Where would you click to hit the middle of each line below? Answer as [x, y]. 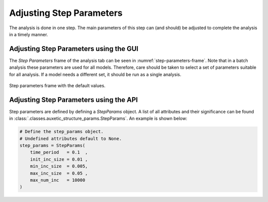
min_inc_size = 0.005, [59, 166]
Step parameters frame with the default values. [57, 86]
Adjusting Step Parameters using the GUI [74, 49]
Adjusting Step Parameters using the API [73, 100]
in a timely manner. [29, 34]
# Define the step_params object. [62, 132]
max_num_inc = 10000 [58, 180]
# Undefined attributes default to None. [71, 138]
